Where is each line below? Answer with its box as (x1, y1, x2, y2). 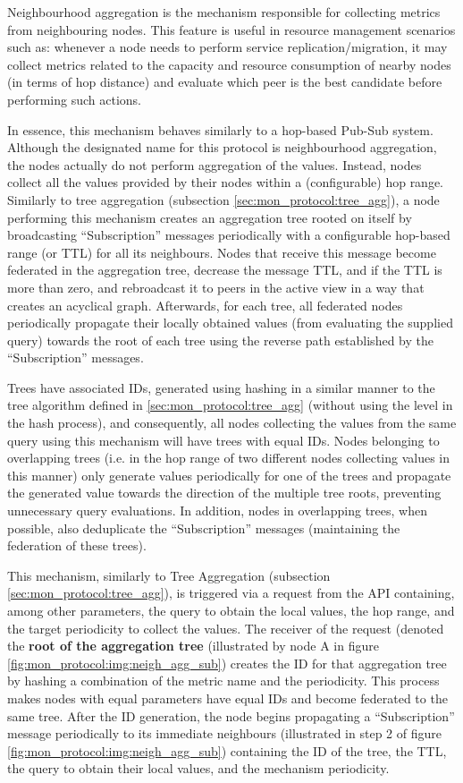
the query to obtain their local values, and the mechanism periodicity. (7, 759, 390, 778)
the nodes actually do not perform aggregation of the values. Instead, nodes (7, 155, 422, 174)
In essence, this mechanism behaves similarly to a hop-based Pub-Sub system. (7, 120, 434, 139)
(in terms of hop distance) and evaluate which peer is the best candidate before (7, 72, 442, 91)
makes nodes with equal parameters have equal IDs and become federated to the (7, 688, 448, 707)
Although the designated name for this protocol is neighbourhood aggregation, (7, 138, 437, 157)
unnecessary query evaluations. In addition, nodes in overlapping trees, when (7, 501, 427, 520)
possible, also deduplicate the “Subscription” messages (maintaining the (7, 518, 400, 537)
